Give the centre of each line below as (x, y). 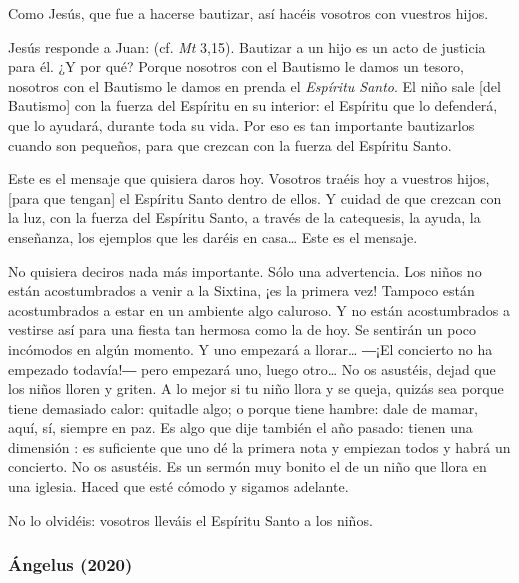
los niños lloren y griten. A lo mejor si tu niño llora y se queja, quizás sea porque (256, 388)
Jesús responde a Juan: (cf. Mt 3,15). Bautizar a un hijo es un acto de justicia (247, 46)
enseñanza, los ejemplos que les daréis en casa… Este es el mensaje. (213, 236)
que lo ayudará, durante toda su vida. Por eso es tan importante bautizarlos (241, 124)
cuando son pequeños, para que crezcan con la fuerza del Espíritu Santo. (230, 144)
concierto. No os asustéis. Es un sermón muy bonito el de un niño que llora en (247, 466)
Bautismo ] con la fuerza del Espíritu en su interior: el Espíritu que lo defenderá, (253, 105)
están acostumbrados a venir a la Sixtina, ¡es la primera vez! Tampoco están (241, 290)
